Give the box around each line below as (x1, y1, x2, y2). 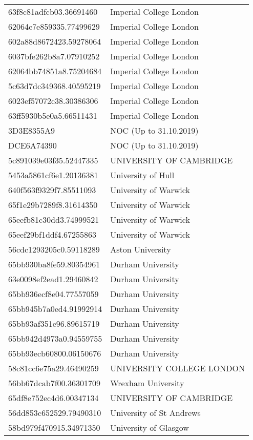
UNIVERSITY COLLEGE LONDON (110, 362, 245, 374)
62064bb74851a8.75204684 (8, 65, 102, 77)
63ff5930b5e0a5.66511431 (8, 110, 97, 121)
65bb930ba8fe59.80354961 (8, 258, 100, 270)
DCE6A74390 (8, 139, 57, 151)
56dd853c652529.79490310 (8, 407, 101, 418)
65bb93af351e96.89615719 (8, 318, 100, 329)
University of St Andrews (110, 407, 201, 418)
